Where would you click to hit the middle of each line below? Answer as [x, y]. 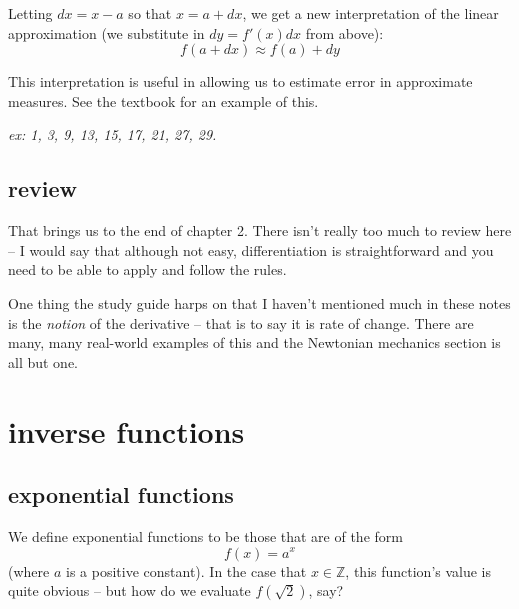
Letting [30, 13]
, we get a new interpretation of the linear [370, 13]
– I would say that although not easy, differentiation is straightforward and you [251, 249]
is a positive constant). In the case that [186, 570]
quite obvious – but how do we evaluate [129, 590]
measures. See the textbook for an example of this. [163, 100]
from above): [344, 32]
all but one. [43, 361]
